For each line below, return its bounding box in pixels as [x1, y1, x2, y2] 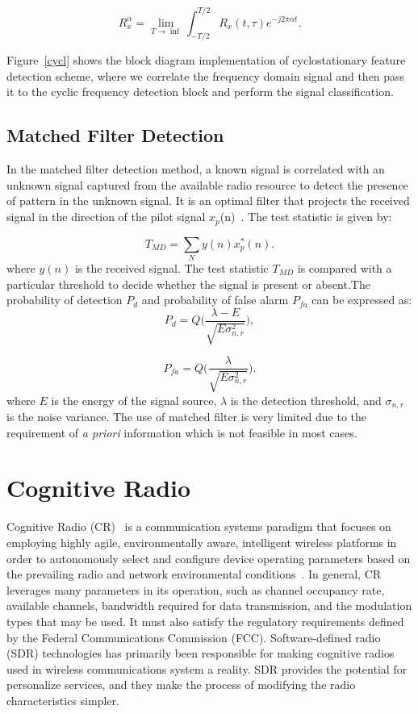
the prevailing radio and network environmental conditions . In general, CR [6, 566, 382, 582]
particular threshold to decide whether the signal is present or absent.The [6, 275, 370, 292]
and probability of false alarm [141, 291, 289, 308]
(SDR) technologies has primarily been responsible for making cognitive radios [6, 645, 395, 662]
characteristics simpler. [6, 691, 119, 708]
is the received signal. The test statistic [74, 259, 269, 276]
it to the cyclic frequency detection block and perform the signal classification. [6, 83, 394, 100]
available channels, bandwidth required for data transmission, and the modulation [6, 597, 412, 614]
